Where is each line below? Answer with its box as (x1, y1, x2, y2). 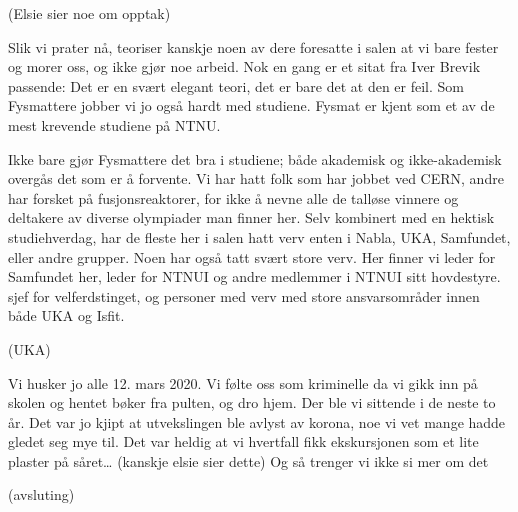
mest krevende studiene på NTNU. (8, 114, 221, 135)
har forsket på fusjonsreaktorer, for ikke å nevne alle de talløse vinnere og (8, 187, 459, 208)
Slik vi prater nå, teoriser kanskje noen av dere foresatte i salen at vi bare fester (8, 36, 499, 57)
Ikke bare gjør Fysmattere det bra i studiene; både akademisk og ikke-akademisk (8, 148, 502, 169)
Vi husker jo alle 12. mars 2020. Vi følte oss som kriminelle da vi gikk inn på (8, 372, 478, 393)
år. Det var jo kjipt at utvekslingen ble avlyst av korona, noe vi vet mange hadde (8, 411, 506, 432)
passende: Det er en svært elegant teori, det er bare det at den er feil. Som (8, 75, 464, 96)
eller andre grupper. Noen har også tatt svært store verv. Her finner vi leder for (8, 246, 496, 267)
